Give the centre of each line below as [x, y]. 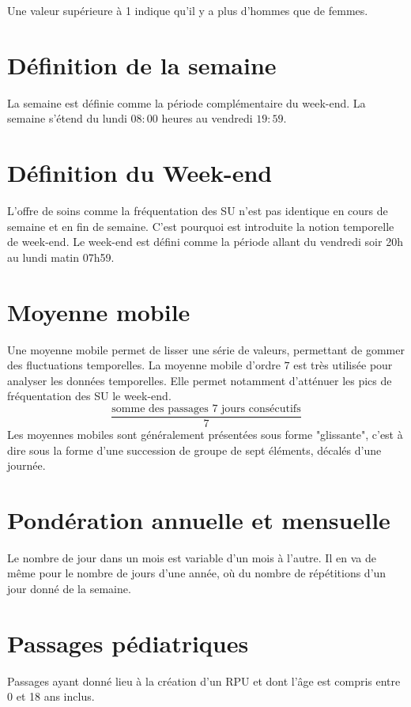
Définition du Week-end [140, 173]
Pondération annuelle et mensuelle [199, 519]
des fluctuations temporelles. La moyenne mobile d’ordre [144, 365]
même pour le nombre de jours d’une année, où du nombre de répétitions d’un [197, 573]
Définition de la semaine [142, 64]
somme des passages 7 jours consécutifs [206, 408]
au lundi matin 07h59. [61, 257]
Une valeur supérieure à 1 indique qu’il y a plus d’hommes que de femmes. [188, 10]
